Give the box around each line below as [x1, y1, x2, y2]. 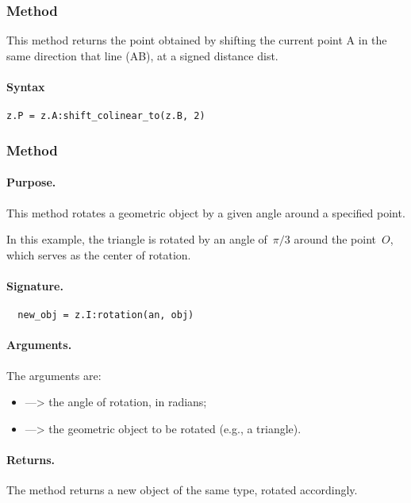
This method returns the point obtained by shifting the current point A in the [6, 32, 387, 48]
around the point [294, 231, 377, 248]
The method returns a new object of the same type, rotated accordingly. [6, 482, 358, 498]
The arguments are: [6, 367, 102, 383]
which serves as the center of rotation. [6, 246, 191, 263]
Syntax [6, 79, 45, 94]
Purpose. [6, 174, 56, 190]
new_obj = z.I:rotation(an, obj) [17, 309, 194, 321]
